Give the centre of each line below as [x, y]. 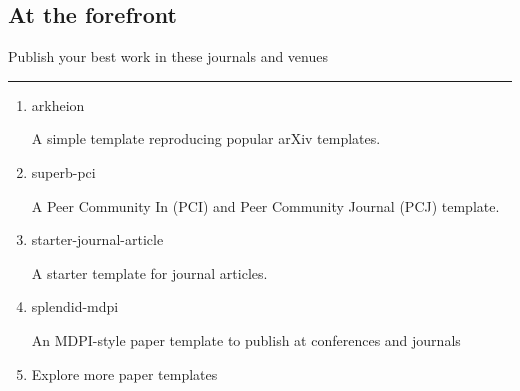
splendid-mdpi [75, 306]
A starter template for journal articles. [149, 272]
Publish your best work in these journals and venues [168, 56]
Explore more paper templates [124, 373]
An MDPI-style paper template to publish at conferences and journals [246, 339]
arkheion [58, 104]
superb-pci [63, 171]
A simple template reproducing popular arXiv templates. [206, 138]
